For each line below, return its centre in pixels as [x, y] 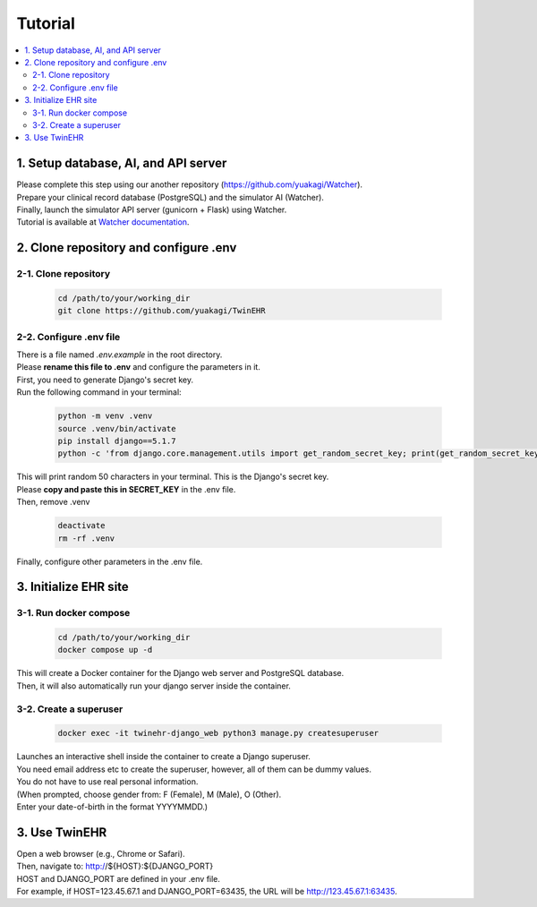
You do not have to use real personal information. [107, 782]
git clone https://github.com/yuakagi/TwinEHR [162, 311]
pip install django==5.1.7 [117, 441]
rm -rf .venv [86, 538]
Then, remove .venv [53, 502]
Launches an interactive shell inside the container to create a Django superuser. [163, 757]
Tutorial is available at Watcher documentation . [103, 222]
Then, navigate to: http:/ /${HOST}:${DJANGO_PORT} [115, 866]
